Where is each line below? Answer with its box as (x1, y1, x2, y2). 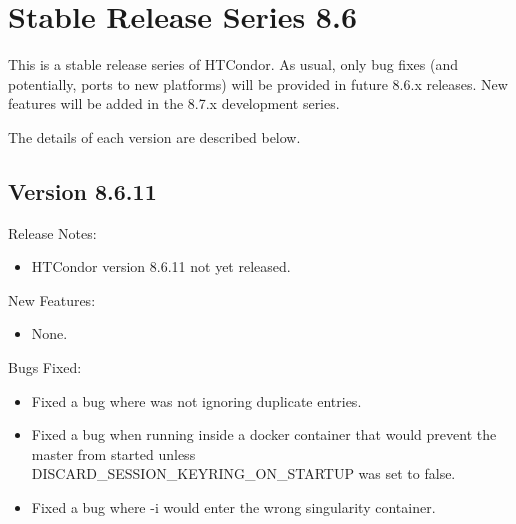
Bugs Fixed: (8, 357, 82, 378)
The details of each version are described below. (8, 126, 301, 147)
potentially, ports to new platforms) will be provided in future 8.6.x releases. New (8, 73, 508, 94)
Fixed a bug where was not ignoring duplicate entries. (31, 390, 362, 411)
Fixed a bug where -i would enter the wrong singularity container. (31, 497, 436, 518)
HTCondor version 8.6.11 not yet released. (31, 256, 291, 277)
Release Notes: (8, 222, 97, 243)
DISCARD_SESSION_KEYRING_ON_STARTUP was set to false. (31, 463, 456, 484)
